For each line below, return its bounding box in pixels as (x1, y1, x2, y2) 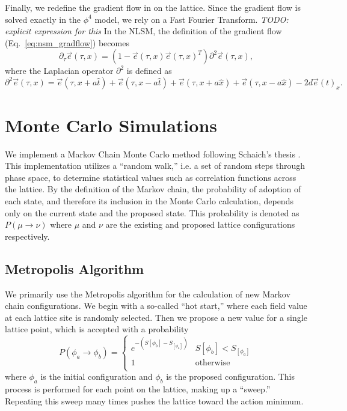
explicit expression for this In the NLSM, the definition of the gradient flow (5, 25, 282, 37)
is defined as (126, 64, 172, 77)
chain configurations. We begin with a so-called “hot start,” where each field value (5, 299, 307, 312)
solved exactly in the (5, 13, 81, 25)
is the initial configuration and (40, 370, 153, 383)
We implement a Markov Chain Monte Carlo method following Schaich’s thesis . (5, 147, 301, 160)
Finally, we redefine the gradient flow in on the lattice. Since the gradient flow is (5, 1, 301, 13)
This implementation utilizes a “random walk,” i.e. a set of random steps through (5, 159, 306, 172)
